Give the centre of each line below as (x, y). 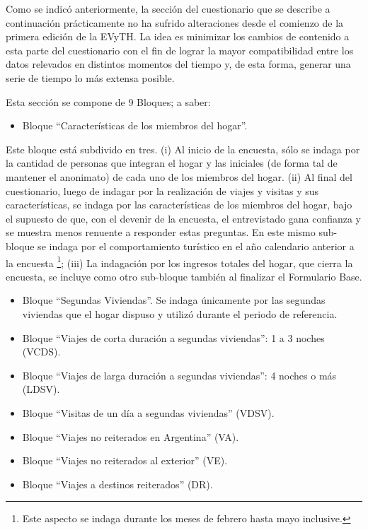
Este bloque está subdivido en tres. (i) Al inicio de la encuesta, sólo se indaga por (183, 149)
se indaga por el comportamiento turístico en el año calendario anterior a (196, 246)
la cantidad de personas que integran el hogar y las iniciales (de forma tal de (172, 163)
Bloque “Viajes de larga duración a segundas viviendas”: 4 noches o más (179, 375)
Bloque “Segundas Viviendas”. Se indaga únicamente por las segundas (174, 300)
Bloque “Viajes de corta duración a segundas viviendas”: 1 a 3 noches (173, 337)
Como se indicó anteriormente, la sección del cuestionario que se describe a (168, 8)
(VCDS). (41, 352)
